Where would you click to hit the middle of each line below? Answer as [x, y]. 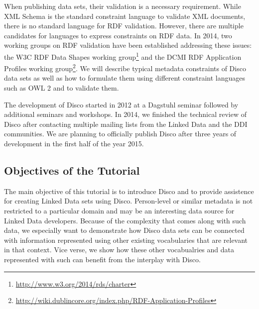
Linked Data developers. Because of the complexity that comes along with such [125, 220]
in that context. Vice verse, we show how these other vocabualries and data [119, 250]
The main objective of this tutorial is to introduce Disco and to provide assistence [129, 191]
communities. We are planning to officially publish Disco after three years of [120, 134]
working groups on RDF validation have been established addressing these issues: [128, 45]
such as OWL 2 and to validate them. [62, 88]
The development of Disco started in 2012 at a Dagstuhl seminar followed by [121, 104]
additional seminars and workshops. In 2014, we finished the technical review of [126, 114]
